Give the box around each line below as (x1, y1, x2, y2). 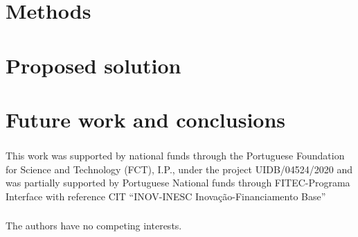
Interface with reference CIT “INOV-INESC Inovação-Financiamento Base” (6, 188, 326, 203)
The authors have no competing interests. (6, 218, 182, 233)
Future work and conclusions (6, 105, 286, 133)
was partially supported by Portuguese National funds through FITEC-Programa (6, 175, 350, 190)
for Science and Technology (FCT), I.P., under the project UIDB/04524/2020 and (6, 161, 353, 176)
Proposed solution (6, 51, 181, 79)
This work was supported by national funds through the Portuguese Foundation (6, 148, 345, 163)
